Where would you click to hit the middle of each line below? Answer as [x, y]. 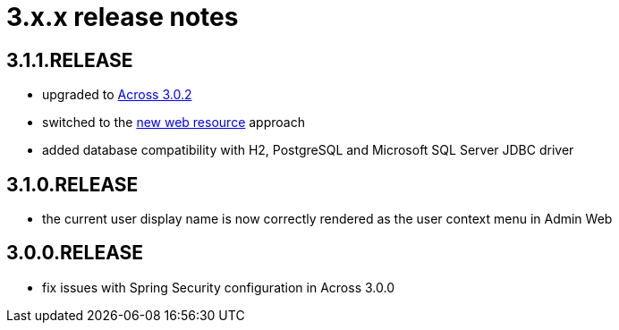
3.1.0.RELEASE [72, 184]
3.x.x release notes [123, 17]
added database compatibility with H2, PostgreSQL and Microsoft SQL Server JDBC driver [308, 150]
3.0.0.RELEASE [75, 253]
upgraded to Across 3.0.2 [117, 95]
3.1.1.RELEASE [70, 60]
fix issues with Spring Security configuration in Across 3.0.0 [218, 287]
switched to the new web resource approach [174, 123]
